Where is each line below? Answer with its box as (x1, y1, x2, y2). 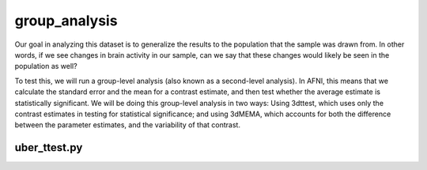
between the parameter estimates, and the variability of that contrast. (14, 120, 241, 130)
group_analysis (14, 12, 118, 29)
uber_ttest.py (14, 141, 83, 154)
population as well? (14, 62, 78, 71)
